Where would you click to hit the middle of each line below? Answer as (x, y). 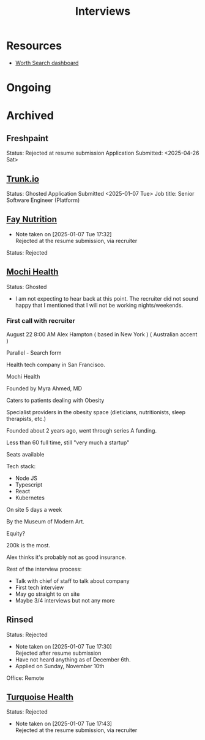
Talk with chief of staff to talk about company (72, 580)
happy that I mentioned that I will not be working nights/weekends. (99, 305)
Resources (34, 46)
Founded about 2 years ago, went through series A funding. (82, 430)
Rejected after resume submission (58, 653)
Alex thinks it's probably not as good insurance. (66, 557)
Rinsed (20, 620)
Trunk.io (23, 179)
